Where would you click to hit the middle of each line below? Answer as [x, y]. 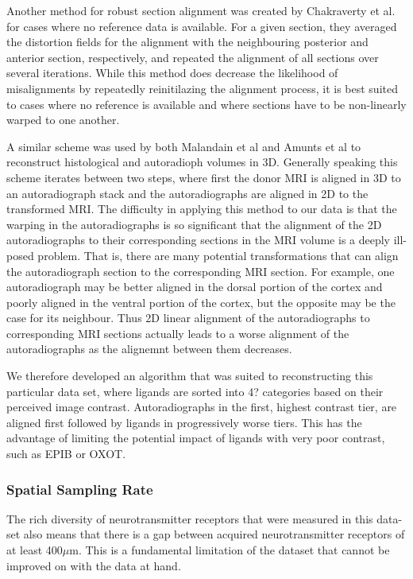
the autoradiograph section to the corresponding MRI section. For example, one [201, 271]
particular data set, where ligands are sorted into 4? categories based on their [195, 391]
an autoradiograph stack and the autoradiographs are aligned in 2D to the [187, 193]
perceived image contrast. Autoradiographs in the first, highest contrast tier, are [202, 407]
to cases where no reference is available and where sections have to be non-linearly [206, 104]
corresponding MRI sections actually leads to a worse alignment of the [178, 333]
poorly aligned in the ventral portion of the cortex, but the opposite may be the [201, 302]
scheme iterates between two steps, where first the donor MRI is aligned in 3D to [204, 177]
